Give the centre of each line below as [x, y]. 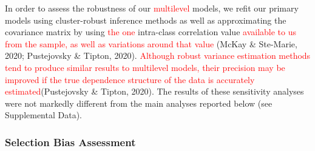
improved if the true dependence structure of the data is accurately [130, 79]
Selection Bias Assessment [70, 142]
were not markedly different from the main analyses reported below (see [139, 103]
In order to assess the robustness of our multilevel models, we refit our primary [152, 8]
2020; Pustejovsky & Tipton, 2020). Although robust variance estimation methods [158, 55]
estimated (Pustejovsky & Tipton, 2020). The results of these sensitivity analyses [154, 91]
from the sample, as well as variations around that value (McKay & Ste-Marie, [151, 43]
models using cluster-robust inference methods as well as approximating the [146, 20]
